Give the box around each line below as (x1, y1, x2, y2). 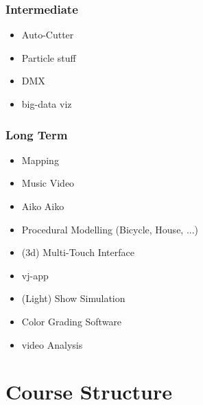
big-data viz (21, 97, 72, 111)
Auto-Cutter (21, 27, 74, 42)
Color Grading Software (21, 314, 122, 328)
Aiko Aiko (21, 199, 64, 213)
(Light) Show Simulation (21, 291, 126, 305)
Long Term (5, 126, 68, 143)
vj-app (21, 268, 49, 282)
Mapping (21, 152, 59, 167)
